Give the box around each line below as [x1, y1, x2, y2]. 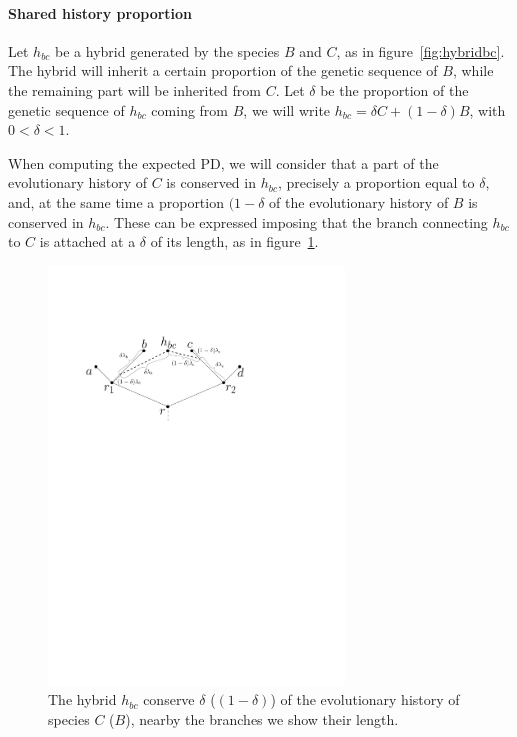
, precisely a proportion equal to [277, 172, 475, 193]
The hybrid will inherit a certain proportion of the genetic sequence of [8, 60, 438, 81]
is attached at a [39, 231, 136, 252]
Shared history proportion [8, 2, 193, 23]
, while [452, 60, 494, 81]
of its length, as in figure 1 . [150, 231, 319, 252]
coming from [151, 99, 229, 120]
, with [469, 99, 506, 120]
